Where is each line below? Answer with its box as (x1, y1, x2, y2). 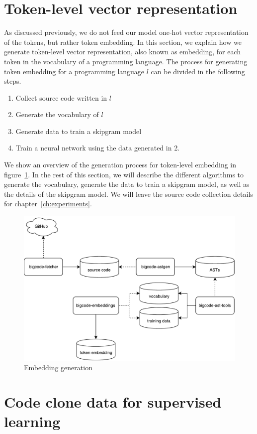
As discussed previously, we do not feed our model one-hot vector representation (4, 27, 249, 37)
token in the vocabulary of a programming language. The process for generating (4, 56, 248, 66)
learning (4, 411, 61, 432)
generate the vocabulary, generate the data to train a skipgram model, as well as (4, 179, 250, 189)
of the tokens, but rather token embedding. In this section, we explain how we (4, 36, 242, 47)
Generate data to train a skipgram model (15, 126, 142, 136)
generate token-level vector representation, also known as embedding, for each (4, 46, 241, 57)
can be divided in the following (151, 66, 245, 76)
